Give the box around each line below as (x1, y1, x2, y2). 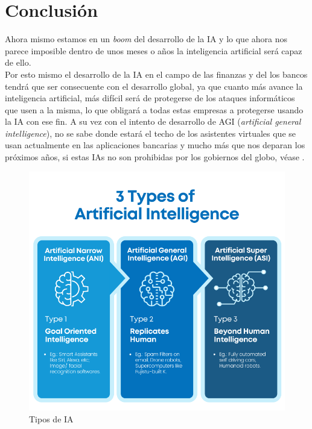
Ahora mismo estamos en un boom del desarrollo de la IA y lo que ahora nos (5, 33, 288, 45)
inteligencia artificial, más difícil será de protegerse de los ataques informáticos (5, 92, 295, 104)
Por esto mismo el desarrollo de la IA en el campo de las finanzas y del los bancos (5, 67, 308, 80)
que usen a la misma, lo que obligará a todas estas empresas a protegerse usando (5, 103, 304, 116)
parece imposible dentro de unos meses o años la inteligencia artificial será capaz (5, 44, 302, 57)
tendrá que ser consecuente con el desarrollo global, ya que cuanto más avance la (5, 80, 303, 92)
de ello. (5, 56, 31, 69)
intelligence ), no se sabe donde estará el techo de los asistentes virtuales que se (5, 127, 296, 139)
